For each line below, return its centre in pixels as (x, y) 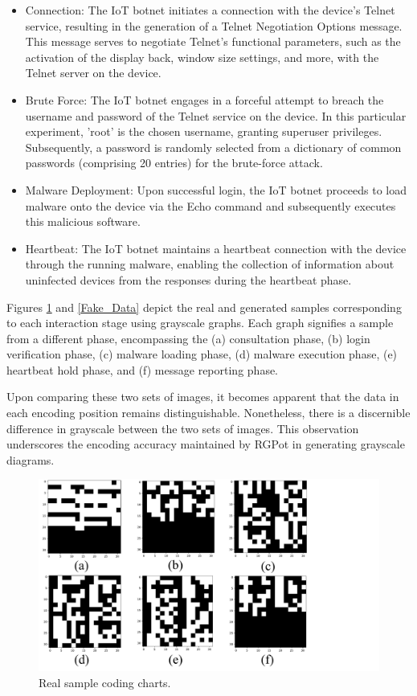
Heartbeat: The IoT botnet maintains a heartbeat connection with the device (216, 248)
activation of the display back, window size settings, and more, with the (202, 57)
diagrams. (31, 459)
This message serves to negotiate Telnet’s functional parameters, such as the (213, 41)
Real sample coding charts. (105, 682)
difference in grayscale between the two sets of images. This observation (183, 428)
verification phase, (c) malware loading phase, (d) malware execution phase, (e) (202, 354)
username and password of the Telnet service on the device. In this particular (216, 115)
